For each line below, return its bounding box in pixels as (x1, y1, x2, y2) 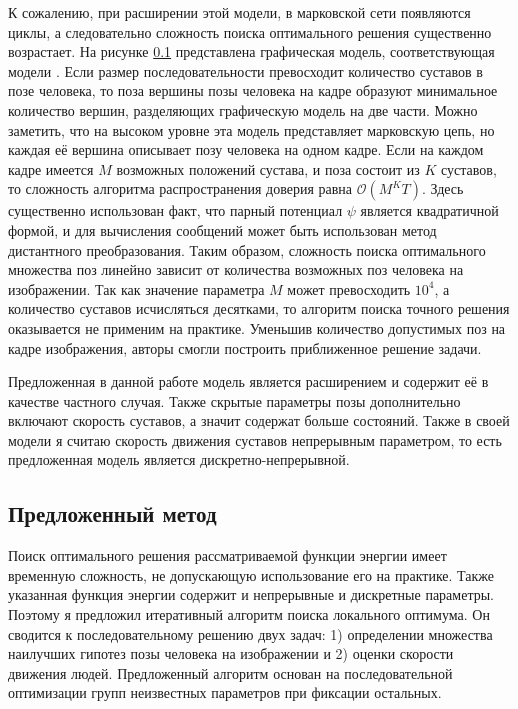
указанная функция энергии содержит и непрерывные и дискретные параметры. (8, 584, 494, 605)
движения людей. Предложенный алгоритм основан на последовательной (8, 662, 453, 683)
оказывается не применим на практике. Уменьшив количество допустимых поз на (8, 317, 506, 338)
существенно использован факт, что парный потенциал (8, 200, 343, 221)
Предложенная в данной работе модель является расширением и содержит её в (8, 371, 489, 392)
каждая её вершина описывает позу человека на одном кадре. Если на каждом (8, 139, 484, 160)
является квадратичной (360, 200, 499, 221)
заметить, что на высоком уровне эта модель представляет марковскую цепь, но (8, 119, 495, 140)
